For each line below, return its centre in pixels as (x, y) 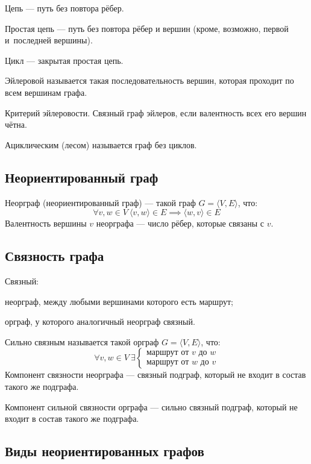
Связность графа (55, 256)
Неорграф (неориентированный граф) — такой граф (100, 202)
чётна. (16, 124)
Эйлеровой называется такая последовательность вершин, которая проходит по (149, 80)
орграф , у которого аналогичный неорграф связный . (100, 321)
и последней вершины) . (49, 40)
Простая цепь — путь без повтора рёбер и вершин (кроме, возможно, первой (147, 28)
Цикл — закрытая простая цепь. (64, 60)
